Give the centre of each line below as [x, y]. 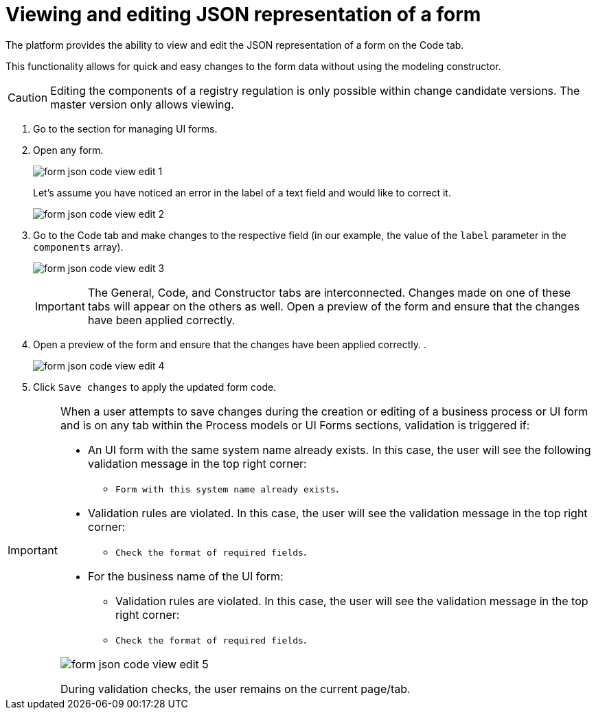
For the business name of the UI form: [185, 576]
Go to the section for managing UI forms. [125, 128]
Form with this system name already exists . [227, 488]
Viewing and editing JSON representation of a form [243, 14]
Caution [28, 97]
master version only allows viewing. [142, 104]
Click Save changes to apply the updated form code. [155, 387]
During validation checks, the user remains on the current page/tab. [235, 689]
